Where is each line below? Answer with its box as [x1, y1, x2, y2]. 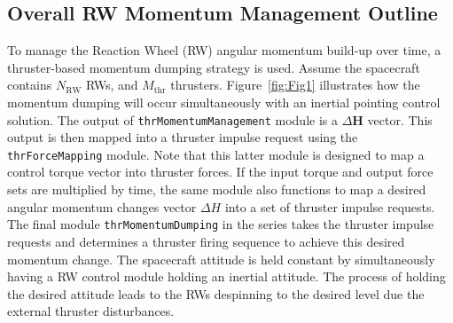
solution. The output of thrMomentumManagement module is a [7, 110, 338, 129]
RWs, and [85, 75, 138, 94]
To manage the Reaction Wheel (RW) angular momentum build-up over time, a [7, 41, 441, 59]
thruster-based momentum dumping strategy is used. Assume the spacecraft [7, 58, 420, 76]
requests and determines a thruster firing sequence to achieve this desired [7, 232, 405, 250]
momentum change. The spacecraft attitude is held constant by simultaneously [7, 249, 435, 268]
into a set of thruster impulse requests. [224, 197, 435, 216]
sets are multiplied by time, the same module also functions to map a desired [7, 180, 426, 199]
